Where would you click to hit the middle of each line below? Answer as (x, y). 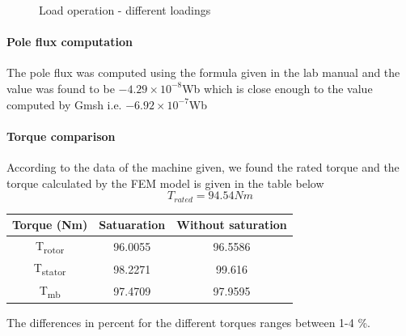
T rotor (50, 246)
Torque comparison (61, 136)
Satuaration (132, 225)
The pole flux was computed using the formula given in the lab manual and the (203, 72)
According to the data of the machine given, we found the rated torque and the (203, 166)
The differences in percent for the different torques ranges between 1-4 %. (188, 323)
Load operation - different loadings (125, 10)
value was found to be (61, 88)
